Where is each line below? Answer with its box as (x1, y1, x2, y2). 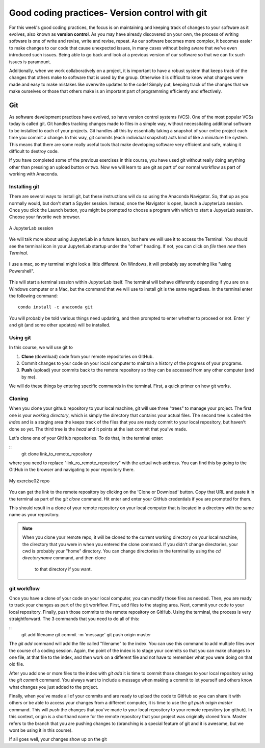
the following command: (9, 293, 58, 299)
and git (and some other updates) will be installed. (9, 322, 110, 328)
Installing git (9, 183, 39, 190)
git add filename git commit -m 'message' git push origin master (21, 631, 151, 637)
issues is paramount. (9, 59, 52, 65)
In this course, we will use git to (9, 345, 73, 350)
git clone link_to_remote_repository (21, 451, 92, 457)
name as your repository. (9, 512, 60, 518)
